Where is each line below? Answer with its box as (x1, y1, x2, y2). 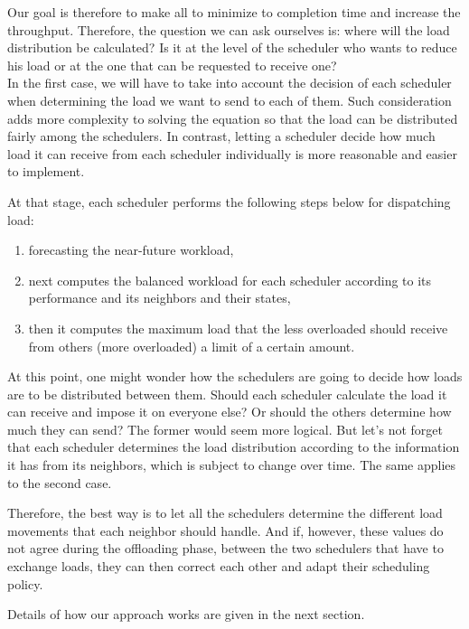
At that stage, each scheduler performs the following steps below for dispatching (7, 192, 451, 211)
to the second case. (7, 473, 112, 492)
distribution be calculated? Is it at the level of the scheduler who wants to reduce (7, 38, 457, 57)
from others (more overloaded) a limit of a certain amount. (28, 336, 355, 355)
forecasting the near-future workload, (28, 240, 234, 259)
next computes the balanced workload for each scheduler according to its (28, 270, 432, 289)
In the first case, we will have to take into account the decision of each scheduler (7, 73, 452, 92)
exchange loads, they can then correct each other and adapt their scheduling (7, 557, 430, 576)
